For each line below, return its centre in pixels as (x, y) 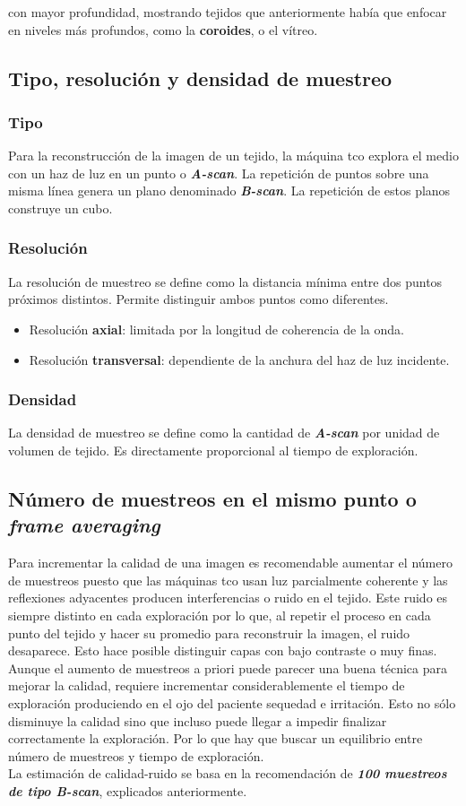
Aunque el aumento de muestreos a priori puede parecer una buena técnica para (228, 667)
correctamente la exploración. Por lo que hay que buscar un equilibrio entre (216, 738)
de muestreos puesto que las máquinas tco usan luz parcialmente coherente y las (228, 580)
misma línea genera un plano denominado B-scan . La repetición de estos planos (229, 191)
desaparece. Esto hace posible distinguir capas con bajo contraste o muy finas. (223, 650)
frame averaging (84, 525)
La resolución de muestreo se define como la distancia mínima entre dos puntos (225, 281)
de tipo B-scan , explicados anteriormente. (128, 790)
